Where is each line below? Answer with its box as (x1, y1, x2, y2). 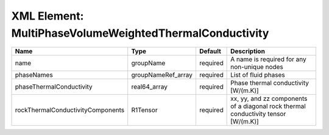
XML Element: (11, 9, 84, 23)
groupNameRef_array (131, 71, 193, 79)
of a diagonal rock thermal (230, 102, 306, 111)
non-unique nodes (230, 63, 283, 71)
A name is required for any (230, 55, 307, 64)
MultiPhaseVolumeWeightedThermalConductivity (11, 26, 269, 40)
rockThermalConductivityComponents (15, 106, 125, 114)
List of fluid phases (230, 71, 286, 79)
